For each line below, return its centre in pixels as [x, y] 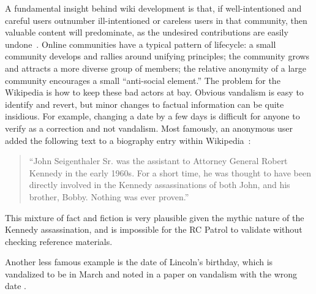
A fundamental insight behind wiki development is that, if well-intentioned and [153, 8]
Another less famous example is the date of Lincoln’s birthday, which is [139, 262]
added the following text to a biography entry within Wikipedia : [128, 140]
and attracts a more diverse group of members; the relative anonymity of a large [156, 68]
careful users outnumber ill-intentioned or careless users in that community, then [156, 20]
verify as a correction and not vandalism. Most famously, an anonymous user [149, 128]
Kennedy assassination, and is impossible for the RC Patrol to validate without [154, 229]
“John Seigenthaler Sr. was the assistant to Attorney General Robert [158, 161]
